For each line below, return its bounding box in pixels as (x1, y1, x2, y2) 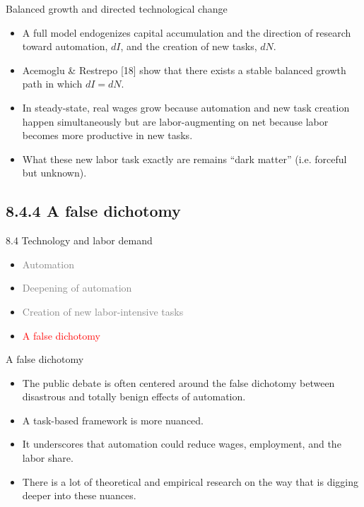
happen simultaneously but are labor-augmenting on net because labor (22, 114, 329, 129)
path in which (22, 76, 83, 91)
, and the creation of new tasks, (120, 39, 257, 54)
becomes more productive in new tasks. (22, 128, 193, 143)
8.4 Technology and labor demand (6, 233, 153, 248)
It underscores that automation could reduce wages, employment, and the (22, 436, 341, 451)
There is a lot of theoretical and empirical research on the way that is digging (22, 474, 359, 489)
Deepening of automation (22, 280, 132, 295)
